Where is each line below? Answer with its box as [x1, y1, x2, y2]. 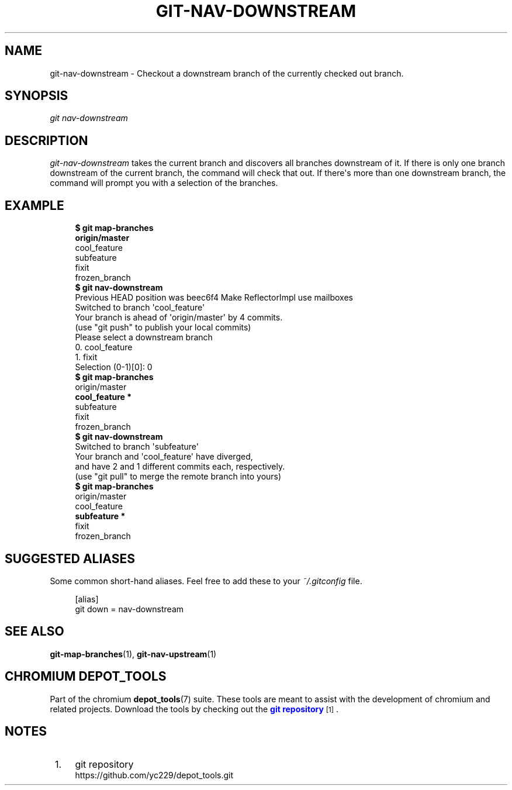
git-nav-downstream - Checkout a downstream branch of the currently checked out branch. [50, 68, 404, 78]
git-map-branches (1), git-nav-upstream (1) [50, 648, 217, 659]
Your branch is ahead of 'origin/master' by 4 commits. [75, 312, 283, 323]
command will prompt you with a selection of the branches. [50, 178, 278, 188]
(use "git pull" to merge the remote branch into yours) [75, 471, 282, 482]
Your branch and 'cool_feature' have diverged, [75, 451, 253, 462]
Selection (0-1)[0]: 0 [75, 362, 153, 372]
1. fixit [75, 352, 98, 363]
